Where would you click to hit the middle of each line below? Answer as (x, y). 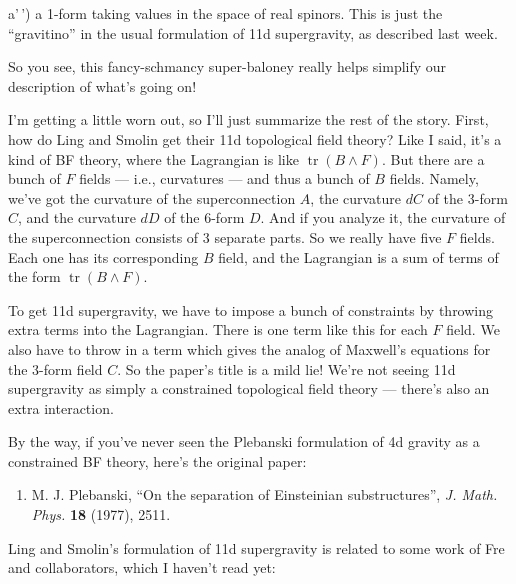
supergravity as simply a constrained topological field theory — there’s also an (249, 388)
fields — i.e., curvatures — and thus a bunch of (224, 178)
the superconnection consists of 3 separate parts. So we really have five (225, 236)
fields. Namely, (434, 178)
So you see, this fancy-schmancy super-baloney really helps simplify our (227, 66)
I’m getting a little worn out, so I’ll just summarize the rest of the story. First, (248, 119)
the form (34, 276)
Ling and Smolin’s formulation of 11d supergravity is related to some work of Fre (256, 547)
